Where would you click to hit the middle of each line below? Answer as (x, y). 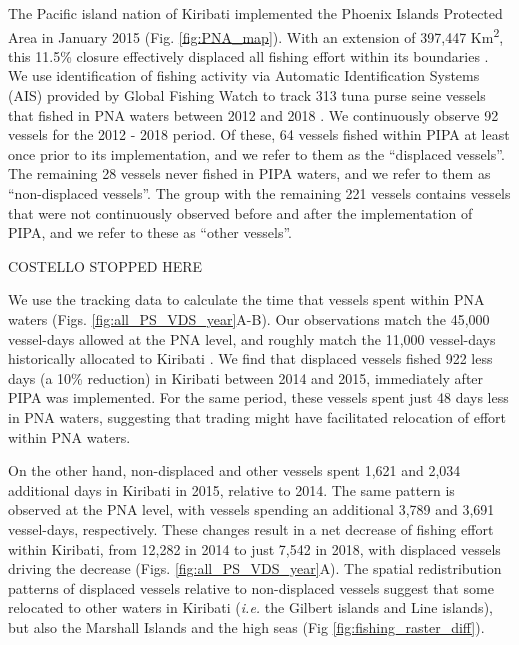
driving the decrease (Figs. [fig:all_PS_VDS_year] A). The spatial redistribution (255, 568)
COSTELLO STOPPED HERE (105, 265)
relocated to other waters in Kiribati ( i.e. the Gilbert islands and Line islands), (250, 607)
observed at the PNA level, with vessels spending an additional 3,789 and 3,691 (251, 509)
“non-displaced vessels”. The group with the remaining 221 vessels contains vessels (259, 193)
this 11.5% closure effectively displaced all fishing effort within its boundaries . (248, 55)
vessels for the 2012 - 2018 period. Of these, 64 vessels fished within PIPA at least (259, 134)
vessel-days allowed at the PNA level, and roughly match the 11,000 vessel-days (252, 338)
